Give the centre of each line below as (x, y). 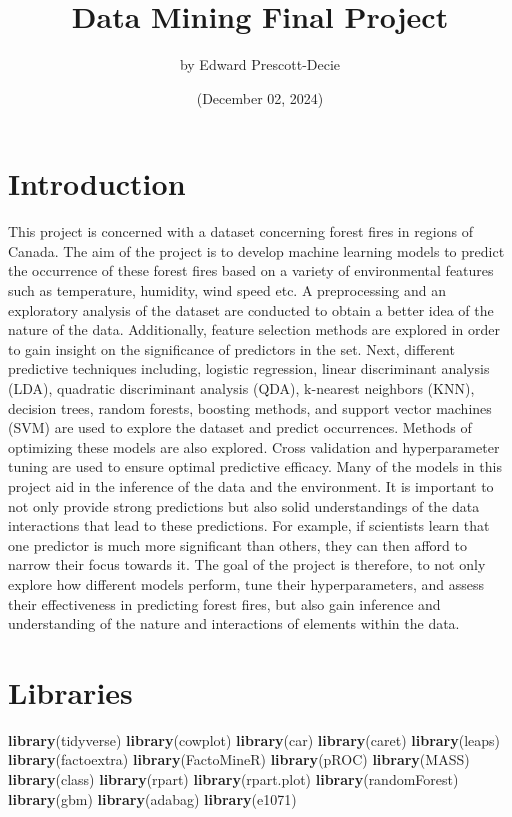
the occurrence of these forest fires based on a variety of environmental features (251, 270)
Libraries (70, 691)
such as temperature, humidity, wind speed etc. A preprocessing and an (227, 290)
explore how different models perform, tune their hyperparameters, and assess (246, 583)
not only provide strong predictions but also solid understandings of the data (244, 505)
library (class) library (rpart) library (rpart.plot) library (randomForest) (233, 779)
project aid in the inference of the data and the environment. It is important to (251, 485)
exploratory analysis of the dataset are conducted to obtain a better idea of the (251, 309)
